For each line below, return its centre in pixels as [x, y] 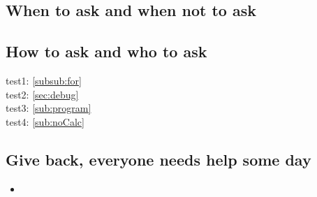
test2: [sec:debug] [42, 94]
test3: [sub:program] [49, 108]
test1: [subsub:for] [44, 80]
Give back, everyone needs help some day [158, 159]
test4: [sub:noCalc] [45, 121]
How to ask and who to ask [106, 51]
